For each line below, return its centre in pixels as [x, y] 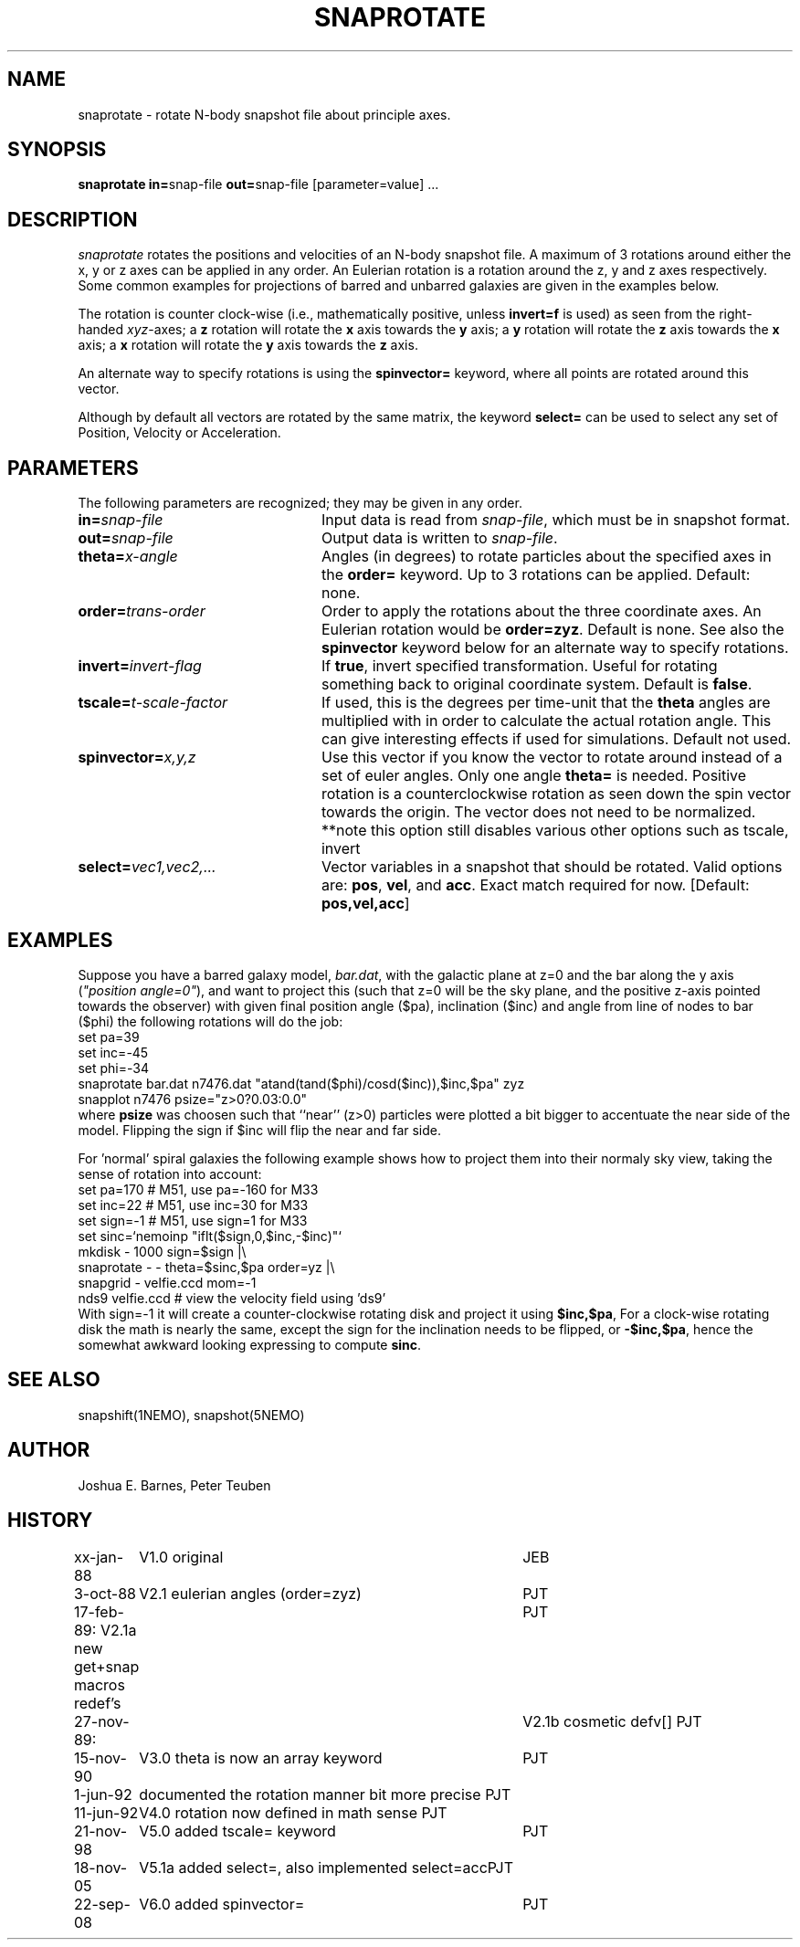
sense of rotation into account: [170, 1173]
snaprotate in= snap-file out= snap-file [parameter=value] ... [258, 184]
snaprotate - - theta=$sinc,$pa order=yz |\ [206, 1267]
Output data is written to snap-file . [439, 538]
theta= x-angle [128, 557]
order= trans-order [142, 611]
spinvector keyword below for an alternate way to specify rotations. [555, 648]
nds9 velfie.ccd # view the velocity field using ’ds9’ [232, 1298]
